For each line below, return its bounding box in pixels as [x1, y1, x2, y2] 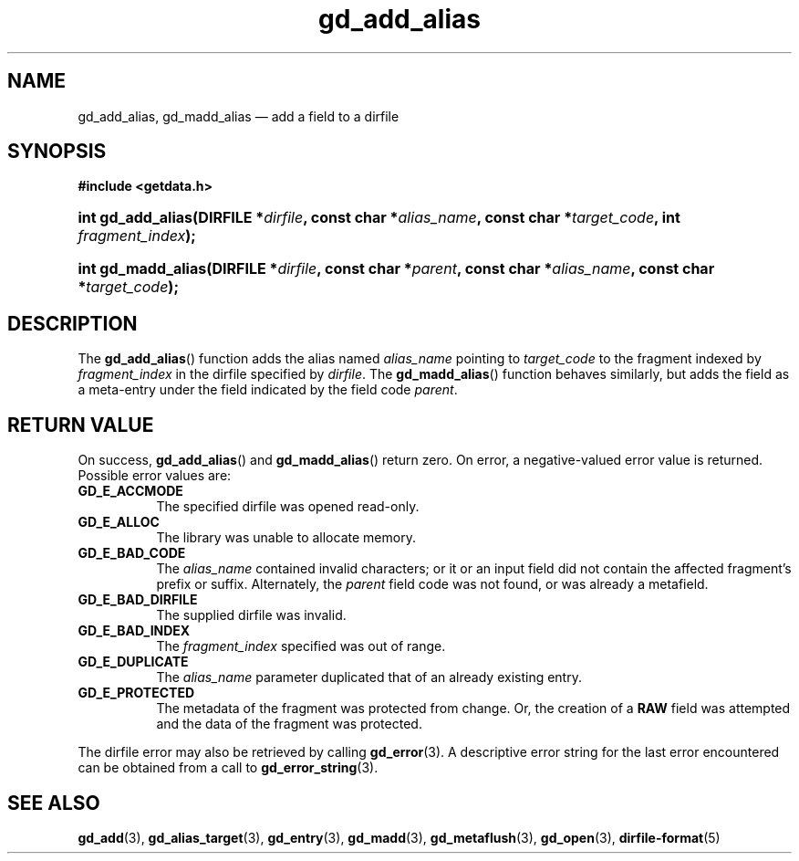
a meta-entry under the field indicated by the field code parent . [78, 382, 458, 398]
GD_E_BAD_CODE [78, 545, 186, 562]
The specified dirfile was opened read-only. [156, 499, 420, 515]
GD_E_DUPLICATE [78, 654, 189, 670]
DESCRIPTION [7, 311, 138, 335]
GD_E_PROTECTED [78, 685, 195, 701]
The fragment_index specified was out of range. [156, 638, 446, 655]
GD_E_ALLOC [78, 514, 160, 530]
